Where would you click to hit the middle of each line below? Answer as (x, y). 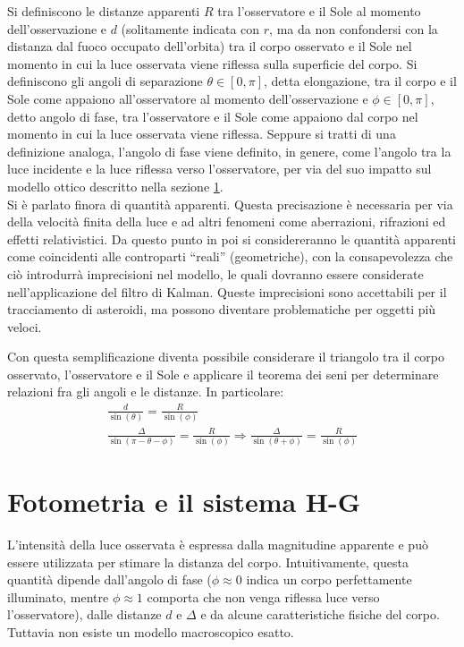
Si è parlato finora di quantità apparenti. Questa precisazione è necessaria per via (230, 204)
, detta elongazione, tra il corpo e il (360, 81)
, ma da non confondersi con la (354, 28)
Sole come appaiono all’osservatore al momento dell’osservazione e (188, 98)
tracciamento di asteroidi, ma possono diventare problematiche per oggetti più (222, 309)
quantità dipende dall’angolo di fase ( (110, 579)
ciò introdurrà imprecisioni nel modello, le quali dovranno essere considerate (215, 273)
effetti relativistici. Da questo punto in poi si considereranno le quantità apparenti (232, 238)
